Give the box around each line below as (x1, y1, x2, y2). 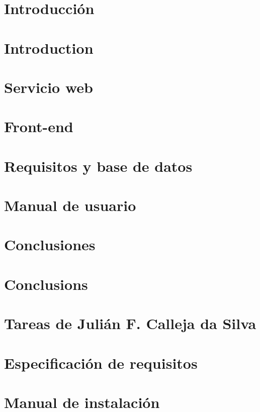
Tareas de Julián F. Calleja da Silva (4, 313, 256, 334)
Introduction (4, 37, 94, 58)
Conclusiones (4, 234, 96, 255)
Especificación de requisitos (4, 352, 198, 373)
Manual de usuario (4, 195, 136, 216)
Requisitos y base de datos (4, 155, 193, 176)
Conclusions (4, 273, 88, 294)
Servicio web (4, 76, 93, 97)
